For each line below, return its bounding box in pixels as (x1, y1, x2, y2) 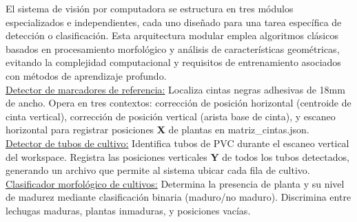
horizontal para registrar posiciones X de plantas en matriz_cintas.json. (6, 122, 309, 137)
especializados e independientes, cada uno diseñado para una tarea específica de (6, 14, 342, 29)
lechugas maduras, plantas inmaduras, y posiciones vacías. (6, 203, 251, 217)
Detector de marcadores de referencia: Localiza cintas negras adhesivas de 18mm (6, 82, 345, 96)
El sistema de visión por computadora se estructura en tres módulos (6, 1, 294, 15)
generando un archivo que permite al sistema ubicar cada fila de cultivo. (6, 163, 310, 177)
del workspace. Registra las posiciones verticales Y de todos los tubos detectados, (6, 149, 349, 164)
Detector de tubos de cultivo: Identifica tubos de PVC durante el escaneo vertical (6, 135, 349, 150)
